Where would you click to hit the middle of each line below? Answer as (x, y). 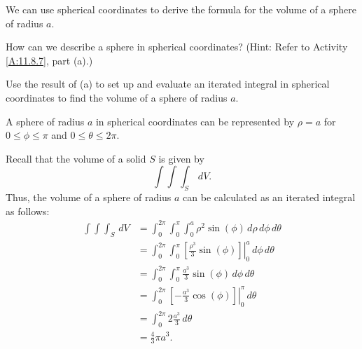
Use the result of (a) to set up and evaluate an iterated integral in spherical (168, 84)
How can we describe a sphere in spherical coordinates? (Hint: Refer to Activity (177, 47)
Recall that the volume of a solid (76, 158)
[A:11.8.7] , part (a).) (49, 60)
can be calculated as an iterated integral (269, 197)
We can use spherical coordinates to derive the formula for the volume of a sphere (181, 9)
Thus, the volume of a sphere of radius (89, 197)
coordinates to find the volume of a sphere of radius (117, 97)
